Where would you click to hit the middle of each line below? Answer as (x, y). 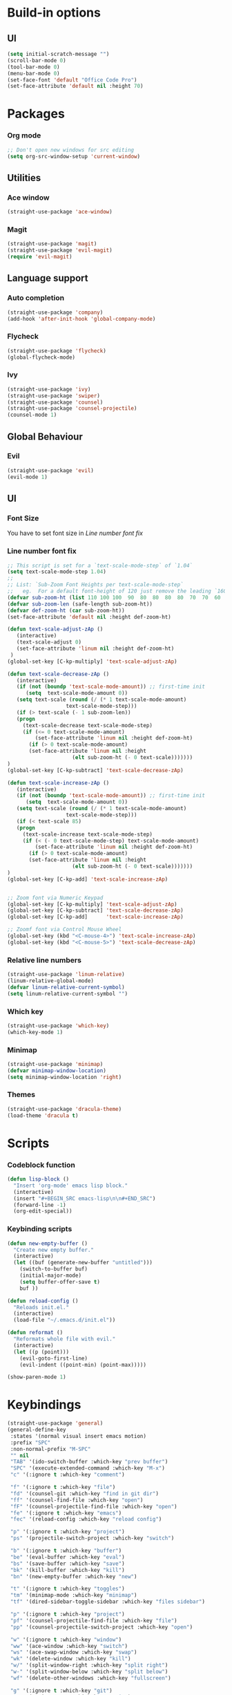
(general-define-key (37, 1430)
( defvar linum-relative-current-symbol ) (66, 987)
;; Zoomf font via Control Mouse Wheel (65, 930)
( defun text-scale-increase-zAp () (58, 783)
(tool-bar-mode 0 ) (33, 67)
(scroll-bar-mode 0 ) (37, 60)
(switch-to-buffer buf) (54, 1269)
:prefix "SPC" (30, 1443)
